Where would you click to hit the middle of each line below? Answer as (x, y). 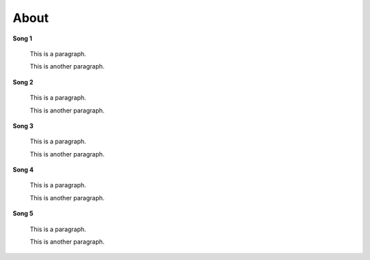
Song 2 (23, 82)
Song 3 (23, 126)
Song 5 (23, 213)
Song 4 (23, 170)
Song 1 (22, 38)
